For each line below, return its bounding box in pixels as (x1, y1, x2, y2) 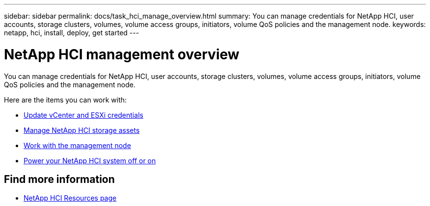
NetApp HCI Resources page (24, 194, 117, 203)
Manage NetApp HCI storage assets (24, 126, 140, 134)
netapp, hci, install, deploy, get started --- (4, 28, 139, 37)
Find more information (4, 173, 115, 185)
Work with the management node (24, 141, 131, 150)
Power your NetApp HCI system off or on (24, 156, 156, 165)
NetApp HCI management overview (4, 46, 240, 63)
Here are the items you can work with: (4, 95, 127, 104)
